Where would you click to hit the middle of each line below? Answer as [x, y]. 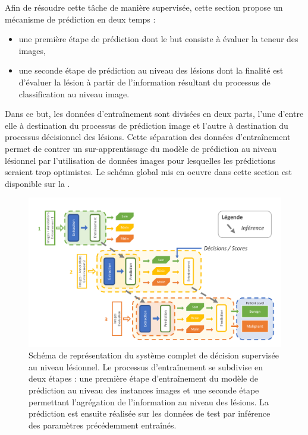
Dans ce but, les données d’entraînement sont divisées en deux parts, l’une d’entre [154, 114]
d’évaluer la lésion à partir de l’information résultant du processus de [144, 82]
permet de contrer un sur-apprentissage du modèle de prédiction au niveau [141, 148]
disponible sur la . [37, 183]
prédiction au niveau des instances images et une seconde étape [144, 390]
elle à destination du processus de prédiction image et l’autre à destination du [147, 125]
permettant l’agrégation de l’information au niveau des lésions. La [149, 401]
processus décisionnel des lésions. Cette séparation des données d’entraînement [148, 137]
